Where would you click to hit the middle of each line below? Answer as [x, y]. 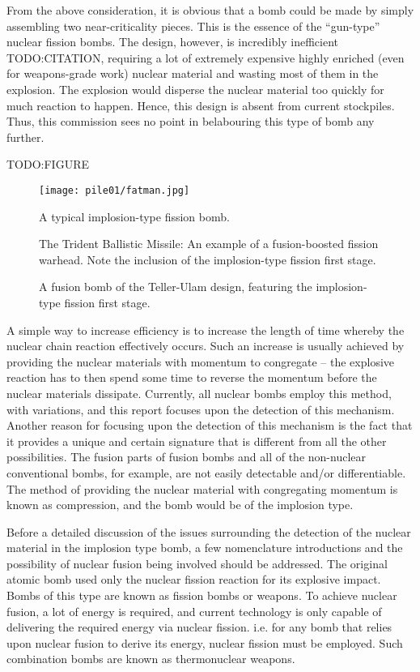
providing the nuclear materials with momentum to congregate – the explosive [201, 361]
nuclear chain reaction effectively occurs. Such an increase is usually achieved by [206, 346]
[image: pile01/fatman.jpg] [115, 190]
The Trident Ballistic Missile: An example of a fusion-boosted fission [209, 244]
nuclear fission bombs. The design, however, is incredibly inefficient [172, 42]
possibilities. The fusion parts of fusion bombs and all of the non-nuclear [186, 457]
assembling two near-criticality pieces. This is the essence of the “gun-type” [193, 26]
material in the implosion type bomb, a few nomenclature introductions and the [205, 548]
